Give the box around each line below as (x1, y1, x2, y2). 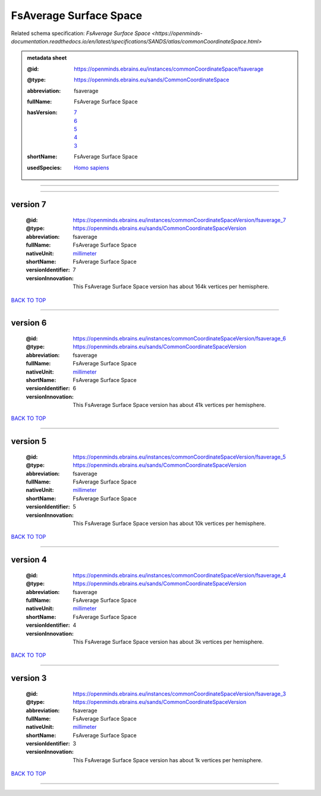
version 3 (11, 673, 47, 683)
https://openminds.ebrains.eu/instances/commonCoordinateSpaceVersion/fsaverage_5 (73, 453, 287, 460)
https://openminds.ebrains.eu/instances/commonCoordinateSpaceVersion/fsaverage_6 (73, 334, 287, 342)
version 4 (11, 555, 47, 565)
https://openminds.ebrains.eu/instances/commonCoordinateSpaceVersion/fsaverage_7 (73, 217, 287, 224)
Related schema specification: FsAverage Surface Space (11, 30, 151, 37)
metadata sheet (27, 54, 67, 62)
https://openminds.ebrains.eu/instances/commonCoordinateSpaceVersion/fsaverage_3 (73, 690, 287, 697)
